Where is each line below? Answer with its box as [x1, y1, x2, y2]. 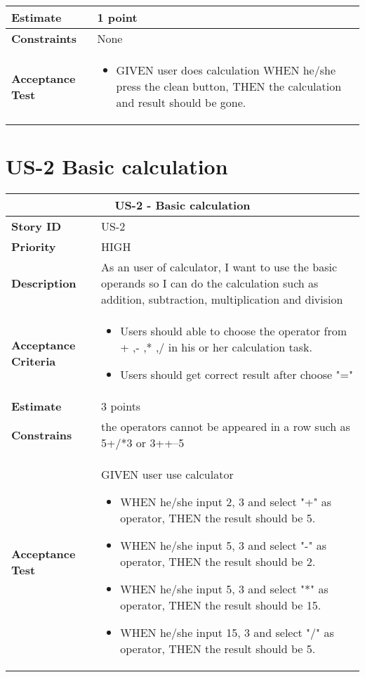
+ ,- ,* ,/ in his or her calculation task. [120, 339, 312, 356]
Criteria [11, 352, 56, 369]
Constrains [11, 426, 72, 443]
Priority [11, 238, 56, 255]
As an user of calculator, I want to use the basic [101, 259, 338, 276]
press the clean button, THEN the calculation [116, 78, 342, 94]
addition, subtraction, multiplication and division [101, 291, 343, 308]
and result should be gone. [116, 94, 246, 110]
